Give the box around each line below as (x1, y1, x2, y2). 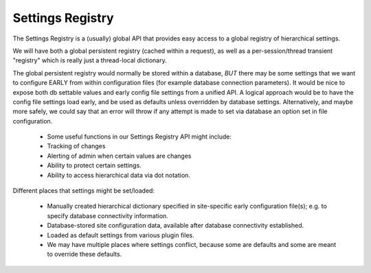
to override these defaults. (47, 250, 122, 259)
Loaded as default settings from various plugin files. (47, 230, 195, 239)
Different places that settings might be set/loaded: (12, 187, 155, 195)
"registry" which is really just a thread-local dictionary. (12, 56, 168, 64)
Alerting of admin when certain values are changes (47, 152, 192, 160)
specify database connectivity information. (47, 211, 168, 219)
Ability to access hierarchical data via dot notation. (47, 171, 190, 179)
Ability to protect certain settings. (47, 161, 142, 169)
